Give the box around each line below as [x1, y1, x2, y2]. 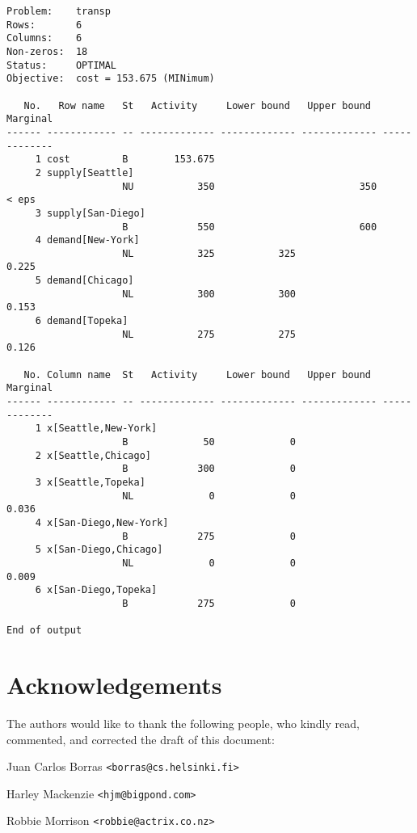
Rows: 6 [6, 19, 82, 31]
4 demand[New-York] [35, 234, 140, 246]
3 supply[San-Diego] [35, 207, 145, 219]
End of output [6, 625, 82, 637]
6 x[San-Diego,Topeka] [35, 584, 158, 596]
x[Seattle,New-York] [47, 423, 158, 435]
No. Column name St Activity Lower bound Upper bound [23, 368, 372, 381]
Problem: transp [6, 6, 111, 17]
